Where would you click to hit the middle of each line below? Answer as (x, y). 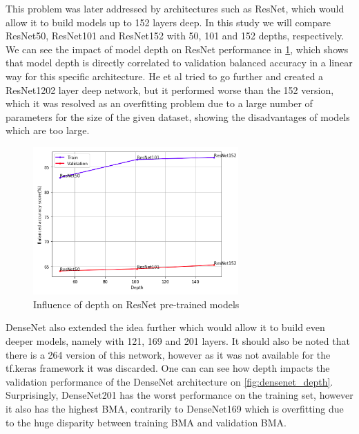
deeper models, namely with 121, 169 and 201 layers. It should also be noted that (178, 341)
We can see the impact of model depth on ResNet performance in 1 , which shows (177, 49)
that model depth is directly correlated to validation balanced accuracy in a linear (179, 63)
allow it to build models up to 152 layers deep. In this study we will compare (168, 22)
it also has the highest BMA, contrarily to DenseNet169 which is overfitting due (175, 409)
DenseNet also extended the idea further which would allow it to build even (165, 327)
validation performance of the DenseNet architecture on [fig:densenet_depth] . (169, 381)
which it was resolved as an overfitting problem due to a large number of (159, 103)
